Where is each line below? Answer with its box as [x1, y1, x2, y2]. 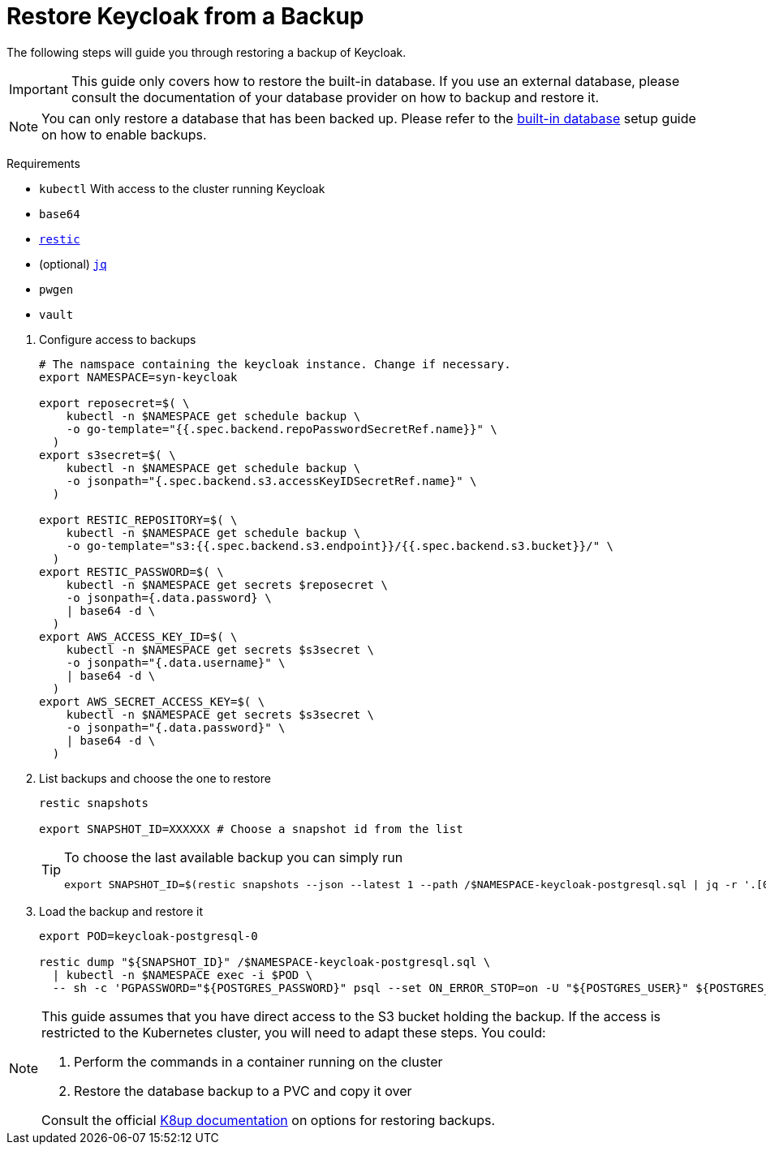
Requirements [6, 156, 80, 170]
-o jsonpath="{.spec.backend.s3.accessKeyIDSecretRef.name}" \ [66, 474, 477, 487]
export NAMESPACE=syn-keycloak [39, 370, 238, 384]
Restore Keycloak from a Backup [6, 2, 364, 30]
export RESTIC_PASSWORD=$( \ [39, 565, 224, 578]
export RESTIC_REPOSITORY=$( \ [39, 513, 238, 526]
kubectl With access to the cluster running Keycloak [39, 181, 325, 195]
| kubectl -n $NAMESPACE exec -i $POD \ [52, 968, 313, 981]
